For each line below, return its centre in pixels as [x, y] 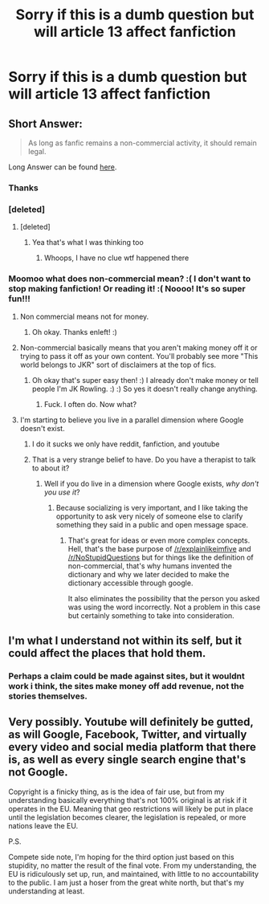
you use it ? [62, 492]
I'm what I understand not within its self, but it [125, 640]
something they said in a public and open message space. [152, 524]
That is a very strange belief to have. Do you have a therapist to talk [144, 459]
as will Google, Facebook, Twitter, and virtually [128, 735]
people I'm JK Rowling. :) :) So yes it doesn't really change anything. [145, 389]
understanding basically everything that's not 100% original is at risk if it [128, 800]
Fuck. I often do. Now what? [90, 404]
